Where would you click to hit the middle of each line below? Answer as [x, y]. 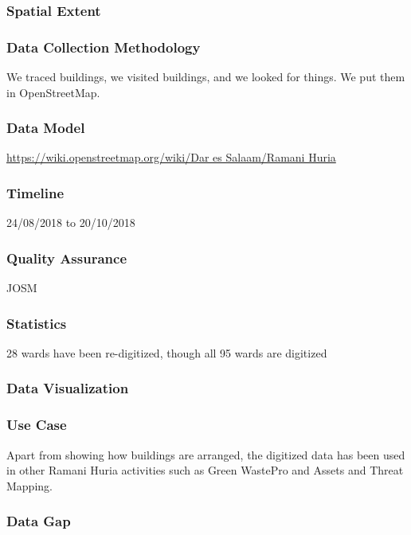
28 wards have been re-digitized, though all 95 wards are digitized [167, 352]
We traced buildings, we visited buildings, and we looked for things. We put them [206, 77]
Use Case [37, 425]
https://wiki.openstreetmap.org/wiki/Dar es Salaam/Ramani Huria [171, 157]
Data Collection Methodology [104, 47]
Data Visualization [68, 388]
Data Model [46, 128]
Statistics [37, 323]
